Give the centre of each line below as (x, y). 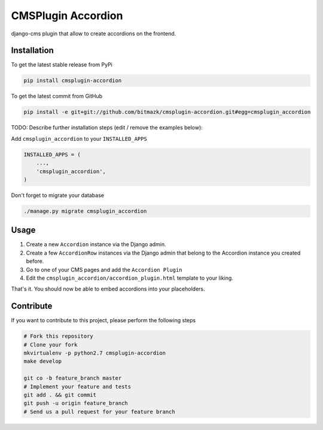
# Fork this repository (59, 336)
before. (35, 261)
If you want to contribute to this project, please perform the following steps (103, 320)
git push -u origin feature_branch (76, 403)
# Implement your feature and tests (77, 387)
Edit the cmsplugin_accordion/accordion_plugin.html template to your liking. (129, 278)
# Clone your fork (51, 345)
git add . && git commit (60, 395)
